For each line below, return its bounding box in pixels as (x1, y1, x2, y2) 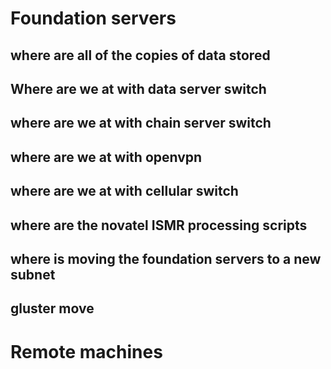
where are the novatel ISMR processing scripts (10, 217, 308, 234)
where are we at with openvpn (10, 148, 203, 166)
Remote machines (10, 340, 163, 363)
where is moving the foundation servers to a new (10, 250, 322, 267)
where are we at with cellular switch (10, 183, 239, 200)
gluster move (10, 300, 95, 317)
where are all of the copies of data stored (10, 47, 271, 64)
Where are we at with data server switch (10, 80, 267, 97)
